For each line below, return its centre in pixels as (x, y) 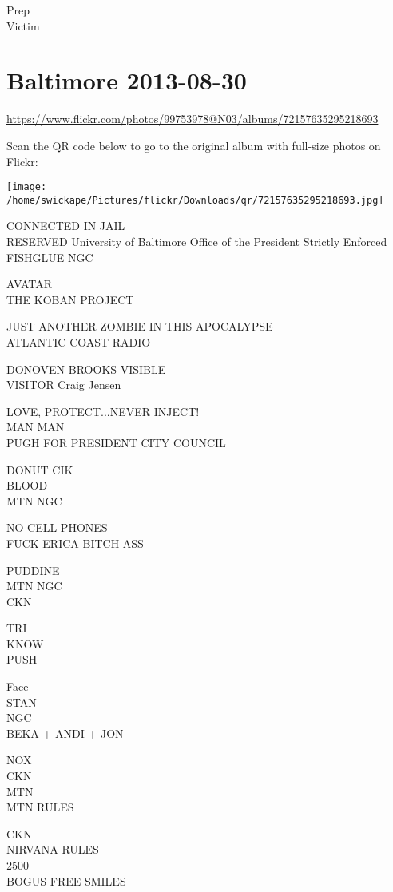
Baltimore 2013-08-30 (127, 80)
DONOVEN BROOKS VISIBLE (86, 369)
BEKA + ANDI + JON (65, 733)
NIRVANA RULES (53, 849)
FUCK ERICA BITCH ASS (75, 543)
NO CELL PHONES (57, 527)
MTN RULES (40, 807)
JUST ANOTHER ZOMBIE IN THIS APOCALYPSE (140, 326)
